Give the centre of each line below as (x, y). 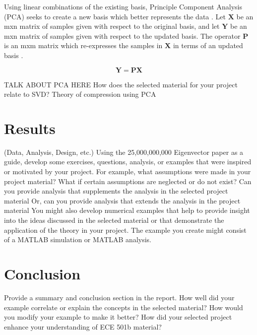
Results (30, 128)
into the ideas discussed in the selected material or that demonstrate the (114, 220)
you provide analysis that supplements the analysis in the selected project (116, 191)
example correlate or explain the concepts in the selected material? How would (124, 307)
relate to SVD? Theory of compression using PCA (80, 94)
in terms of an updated (208, 45)
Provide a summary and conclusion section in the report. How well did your (119, 297)
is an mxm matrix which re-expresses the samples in (83, 45)
